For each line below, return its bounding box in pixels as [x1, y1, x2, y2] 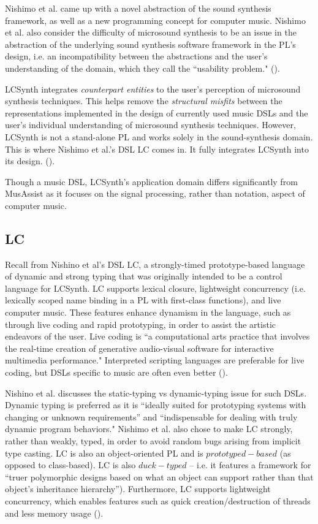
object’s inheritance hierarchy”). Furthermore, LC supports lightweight [5, 482, 271, 495]
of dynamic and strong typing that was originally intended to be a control [5, 270, 282, 283]
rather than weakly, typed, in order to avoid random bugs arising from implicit [5, 435, 301, 447]
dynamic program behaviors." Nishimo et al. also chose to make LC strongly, [5, 422, 293, 435]
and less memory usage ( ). [5, 506, 104, 519]
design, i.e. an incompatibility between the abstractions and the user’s [5, 50, 268, 63]
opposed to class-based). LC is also [5, 458, 136, 471]
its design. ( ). [5, 154, 55, 167]
